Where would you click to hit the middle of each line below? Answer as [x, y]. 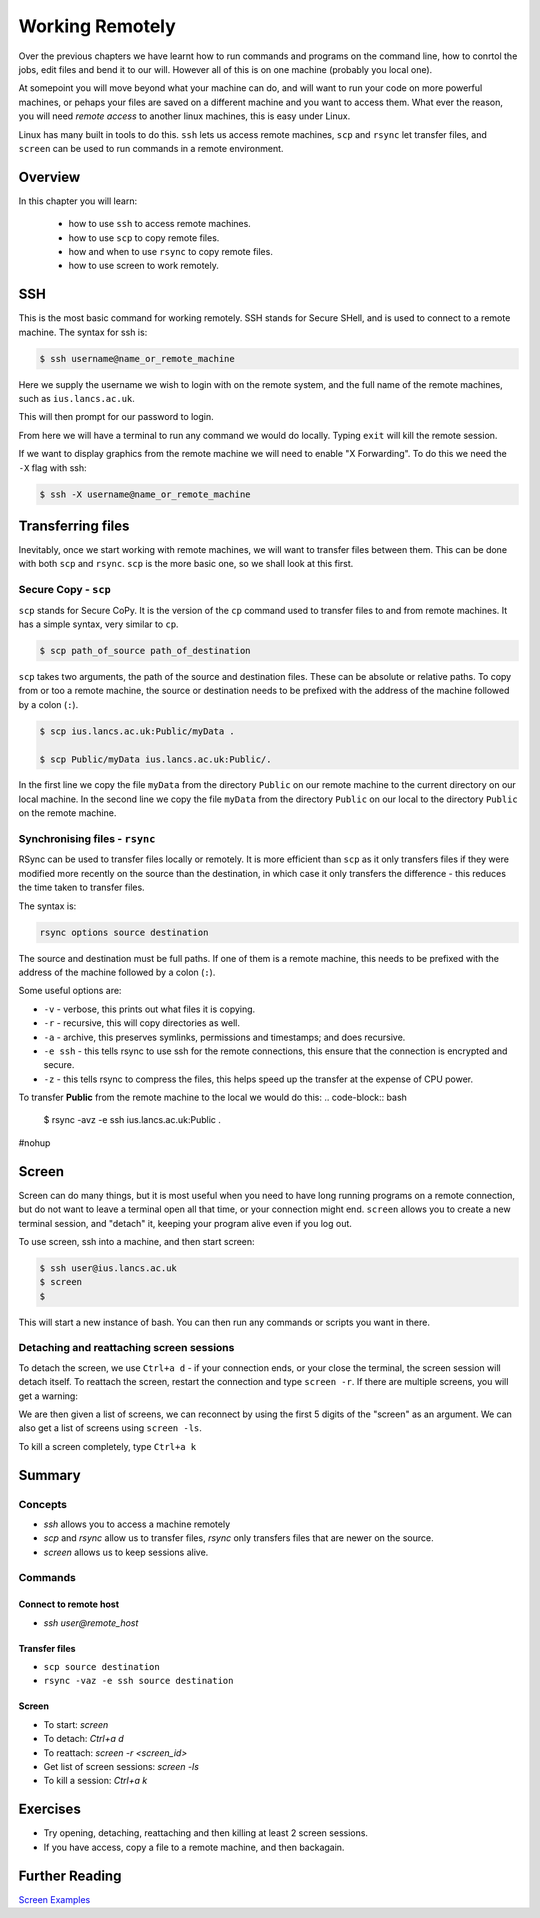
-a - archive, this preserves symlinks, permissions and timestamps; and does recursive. [224, 1037]
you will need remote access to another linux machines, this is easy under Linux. [184, 116]
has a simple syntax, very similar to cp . [98, 624]
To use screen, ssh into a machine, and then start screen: [136, 1241]
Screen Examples [54, 1899]
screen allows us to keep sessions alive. [126, 1552]
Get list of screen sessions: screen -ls [121, 1766]
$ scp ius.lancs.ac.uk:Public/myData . [137, 731]
